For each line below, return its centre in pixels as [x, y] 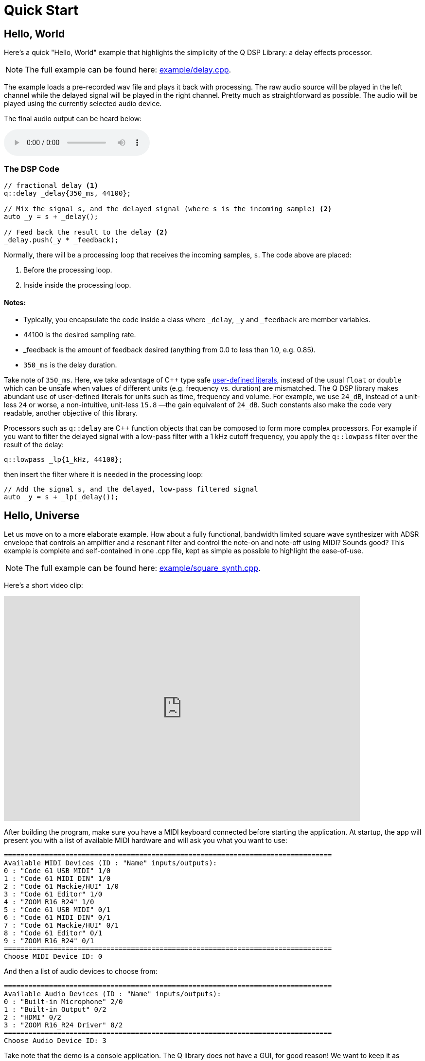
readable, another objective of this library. [71, 413]
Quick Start [41, 10]
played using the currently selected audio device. [83, 104]
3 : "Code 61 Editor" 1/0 [53, 894]
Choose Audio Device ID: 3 [55, 1040]
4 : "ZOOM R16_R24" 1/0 [49, 902]
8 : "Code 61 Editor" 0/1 [53, 933]
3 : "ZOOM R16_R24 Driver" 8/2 [63, 1025]
